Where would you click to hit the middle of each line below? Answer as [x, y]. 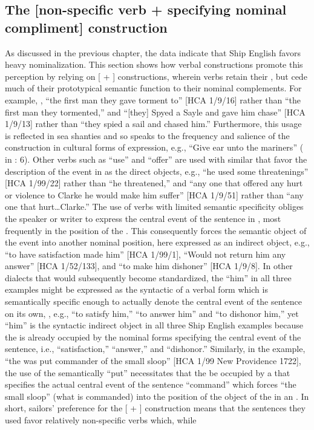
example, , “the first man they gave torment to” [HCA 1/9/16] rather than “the [153, 99]
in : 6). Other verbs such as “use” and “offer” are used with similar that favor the [156, 159]
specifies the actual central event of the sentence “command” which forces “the [151, 384]
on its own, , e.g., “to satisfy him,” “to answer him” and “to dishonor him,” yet [152, 313]
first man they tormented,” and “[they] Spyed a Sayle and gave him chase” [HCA [155, 112]
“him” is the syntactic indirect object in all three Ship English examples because [154, 325]
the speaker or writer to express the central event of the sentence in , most [143, 218]
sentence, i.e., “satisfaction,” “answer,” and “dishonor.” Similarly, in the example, [155, 349]
